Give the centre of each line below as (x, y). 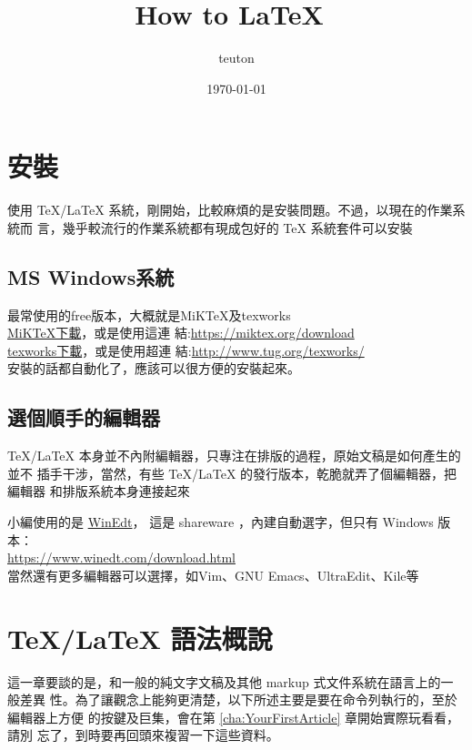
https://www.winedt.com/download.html (121, 557)
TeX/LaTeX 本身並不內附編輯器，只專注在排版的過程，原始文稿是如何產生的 (234, 456)
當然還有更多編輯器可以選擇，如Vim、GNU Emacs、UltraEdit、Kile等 (213, 575)
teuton (236, 58)
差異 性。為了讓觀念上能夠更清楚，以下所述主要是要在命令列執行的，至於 (238, 699)
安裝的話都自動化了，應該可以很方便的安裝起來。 (154, 368)
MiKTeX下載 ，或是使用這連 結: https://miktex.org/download (181, 333)
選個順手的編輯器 (84, 417)
